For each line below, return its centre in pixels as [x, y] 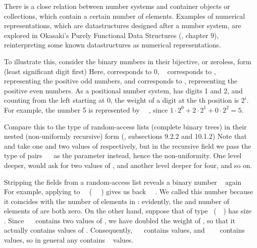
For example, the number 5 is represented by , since [86, 109]
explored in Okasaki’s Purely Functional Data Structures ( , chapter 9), [111, 35]
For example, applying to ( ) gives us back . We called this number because [129, 191]
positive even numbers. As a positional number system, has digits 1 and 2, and [124, 90]
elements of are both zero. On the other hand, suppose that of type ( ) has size [128, 211]
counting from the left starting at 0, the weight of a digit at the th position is [122, 100]
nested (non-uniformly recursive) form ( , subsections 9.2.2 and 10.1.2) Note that [126, 136]
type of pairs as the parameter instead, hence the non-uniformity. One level [123, 155]
